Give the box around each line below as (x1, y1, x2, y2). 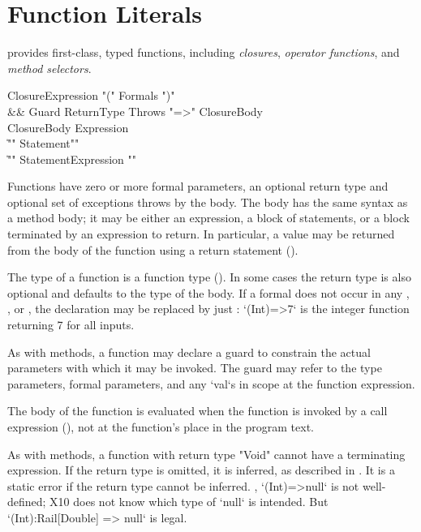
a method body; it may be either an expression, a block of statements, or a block (7, 209, 410, 226)
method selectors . (7, 59, 92, 76)
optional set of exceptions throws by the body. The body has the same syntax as (7, 193, 408, 210)
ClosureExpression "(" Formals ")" (7, 87, 175, 104)
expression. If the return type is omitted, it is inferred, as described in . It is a (7, 461, 395, 478)
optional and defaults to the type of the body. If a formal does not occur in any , (7, 284, 410, 301)
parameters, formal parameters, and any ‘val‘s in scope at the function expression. (7, 375, 415, 392)
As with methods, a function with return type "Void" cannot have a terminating (7, 445, 406, 462)
